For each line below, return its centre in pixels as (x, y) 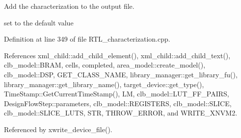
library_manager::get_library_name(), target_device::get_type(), (104, 84)
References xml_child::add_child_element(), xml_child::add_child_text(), (117, 55)
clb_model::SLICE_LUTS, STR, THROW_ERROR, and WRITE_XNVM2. (121, 113)
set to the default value (39, 22)
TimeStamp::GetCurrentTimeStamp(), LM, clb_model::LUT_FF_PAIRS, (117, 94)
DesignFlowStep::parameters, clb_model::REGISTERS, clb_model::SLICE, (118, 103)
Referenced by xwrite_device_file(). (58, 129)
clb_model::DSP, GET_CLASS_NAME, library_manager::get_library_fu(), (121, 74)
